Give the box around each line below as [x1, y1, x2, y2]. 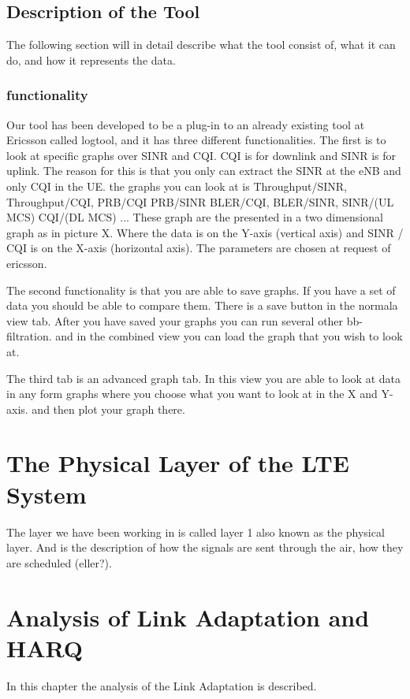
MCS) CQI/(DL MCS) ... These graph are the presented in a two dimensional [6, 209, 383, 225]
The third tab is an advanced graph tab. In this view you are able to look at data [6, 370, 401, 386]
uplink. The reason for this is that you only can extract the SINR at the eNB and [6, 162, 401, 179]
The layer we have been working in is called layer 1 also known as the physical [6, 523, 385, 540]
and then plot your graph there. [32, 400, 185, 417]
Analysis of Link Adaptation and [6, 600, 370, 633]
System [6, 478, 87, 510]
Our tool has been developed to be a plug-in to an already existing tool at [6, 116, 365, 132]
